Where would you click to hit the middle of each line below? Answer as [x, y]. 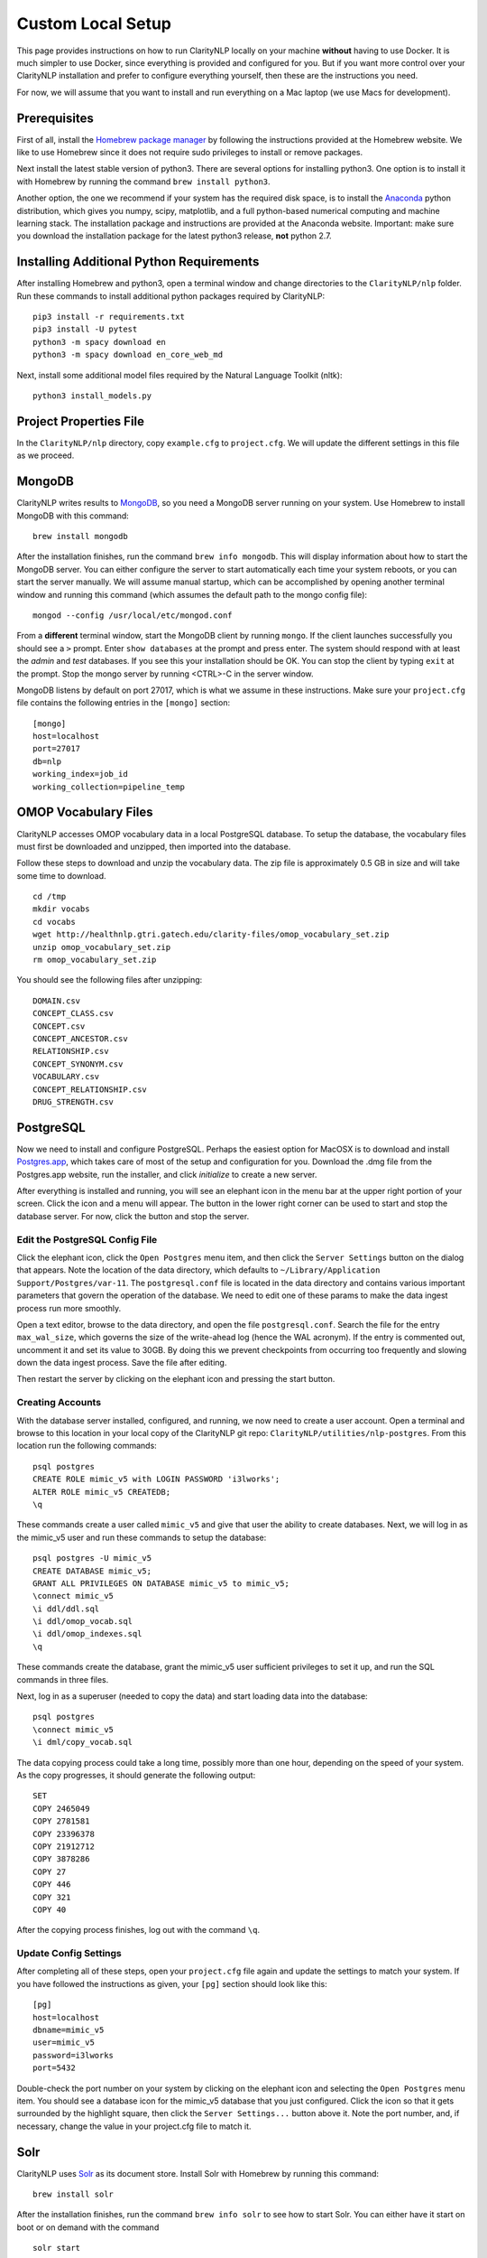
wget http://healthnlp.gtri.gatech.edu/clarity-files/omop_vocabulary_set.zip [211, 934]
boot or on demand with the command [88, 2227]
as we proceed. [46, 455]
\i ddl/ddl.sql [66, 1609]
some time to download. [62, 875]
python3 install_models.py [92, 396]
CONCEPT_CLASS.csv [74, 1013]
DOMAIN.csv [57, 1001]
